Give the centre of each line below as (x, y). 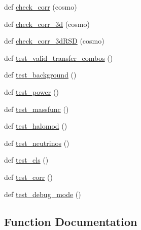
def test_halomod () (36, 126)
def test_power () (31, 91)
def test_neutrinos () (37, 143)
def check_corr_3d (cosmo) (47, 24)
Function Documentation (71, 221)
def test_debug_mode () (43, 194)
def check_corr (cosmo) (41, 7)
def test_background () (40, 75)
